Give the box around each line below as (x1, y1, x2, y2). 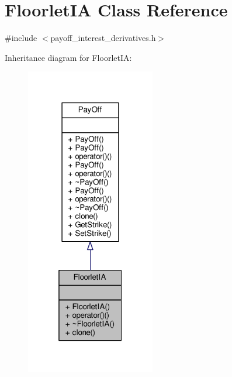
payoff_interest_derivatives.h (50, 32, 156, 44)
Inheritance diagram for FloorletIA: (5, 51, 132, 63)
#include (5, 32, 37, 44)
